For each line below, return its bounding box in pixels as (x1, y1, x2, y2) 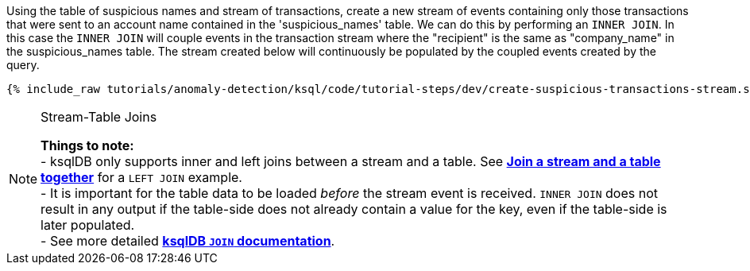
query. (6, 58, 40, 72)
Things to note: (41, 137, 134, 153)
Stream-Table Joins (41, 109, 157, 125)
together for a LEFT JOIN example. (41, 169, 242, 185)
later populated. (41, 217, 135, 233)
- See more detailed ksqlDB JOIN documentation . (41, 233, 335, 249)
